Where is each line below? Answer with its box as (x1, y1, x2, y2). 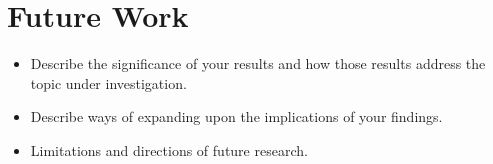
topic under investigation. (30, 72, 187, 93)
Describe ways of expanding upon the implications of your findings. (30, 106, 443, 127)
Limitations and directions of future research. (30, 139, 308, 160)
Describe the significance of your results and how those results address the (30, 53, 486, 74)
